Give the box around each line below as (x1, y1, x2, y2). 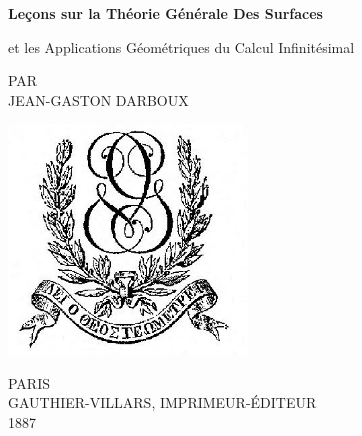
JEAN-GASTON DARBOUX (8, 89, 189, 110)
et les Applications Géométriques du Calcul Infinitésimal (8, 36, 355, 57)
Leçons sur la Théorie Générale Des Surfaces (8, 3, 323, 23)
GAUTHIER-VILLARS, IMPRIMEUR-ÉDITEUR (8, 392, 317, 413)
